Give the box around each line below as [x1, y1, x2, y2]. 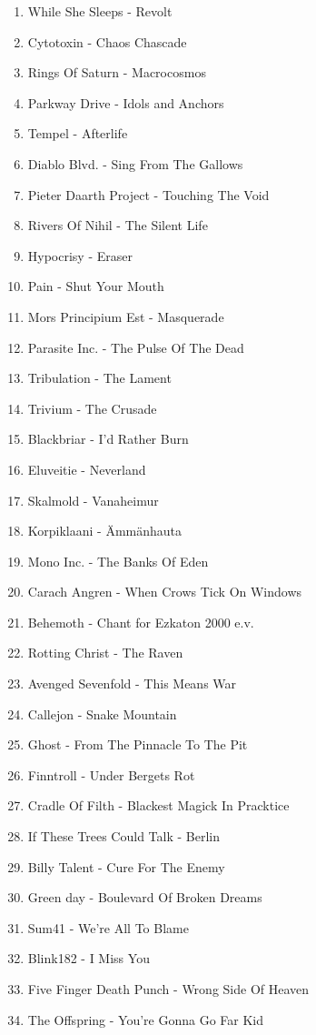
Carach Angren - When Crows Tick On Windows [27, 582, 302, 601]
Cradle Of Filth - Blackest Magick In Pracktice [27, 796, 290, 815]
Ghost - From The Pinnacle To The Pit [27, 735, 248, 754]
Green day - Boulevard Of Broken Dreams [27, 888, 262, 907]
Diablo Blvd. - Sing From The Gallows [27, 154, 243, 173]
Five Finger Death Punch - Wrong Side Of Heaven [27, 980, 310, 998]
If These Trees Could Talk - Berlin [27, 827, 220, 846]
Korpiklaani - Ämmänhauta [27, 521, 183, 540]
